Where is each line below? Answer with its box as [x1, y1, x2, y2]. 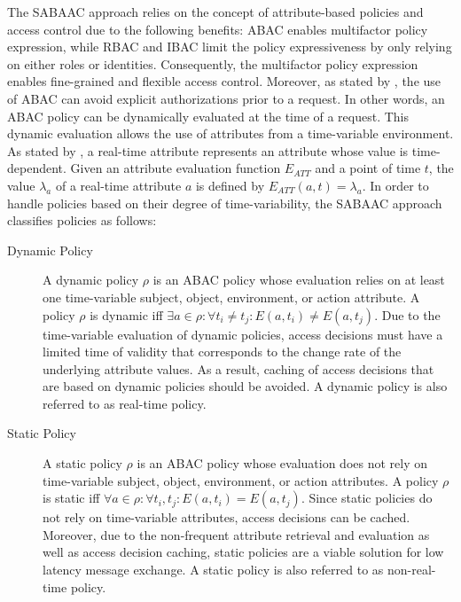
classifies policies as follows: [7, 211, 157, 230]
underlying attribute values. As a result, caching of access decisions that [43, 359, 434, 378]
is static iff [43, 489, 100, 507]
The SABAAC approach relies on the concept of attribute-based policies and [7, 3, 424, 20]
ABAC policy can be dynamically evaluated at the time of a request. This [7, 106, 410, 125]
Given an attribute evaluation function [70, 159, 281, 177]
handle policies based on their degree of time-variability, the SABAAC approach [7, 193, 442, 212]
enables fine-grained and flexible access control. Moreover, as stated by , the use [7, 72, 441, 90]
